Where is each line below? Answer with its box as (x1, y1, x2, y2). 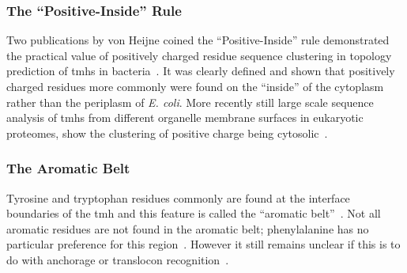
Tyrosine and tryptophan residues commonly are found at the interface (6, 189, 350, 206)
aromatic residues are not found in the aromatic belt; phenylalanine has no (6, 220, 369, 237)
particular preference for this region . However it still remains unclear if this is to (6, 236, 401, 252)
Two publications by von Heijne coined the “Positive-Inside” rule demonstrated (6, 32, 390, 48)
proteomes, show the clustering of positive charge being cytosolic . (6, 124, 328, 141)
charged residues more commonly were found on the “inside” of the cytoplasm (6, 78, 384, 94)
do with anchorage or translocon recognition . (6, 251, 229, 267)
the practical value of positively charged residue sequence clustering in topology (6, 47, 392, 63)
